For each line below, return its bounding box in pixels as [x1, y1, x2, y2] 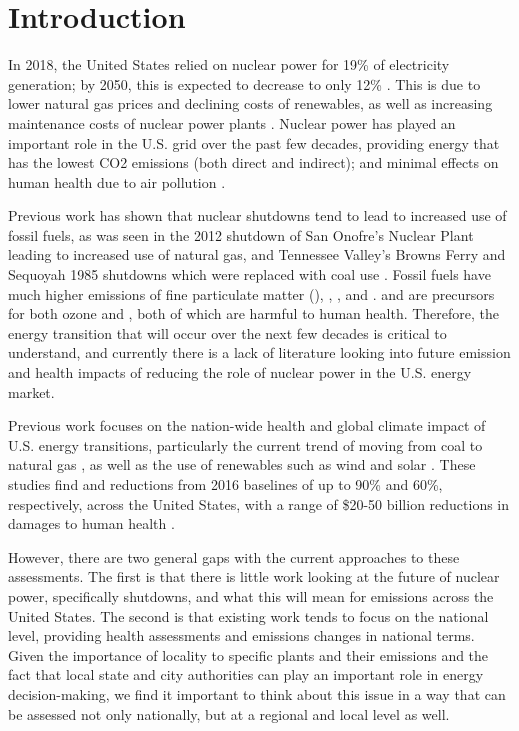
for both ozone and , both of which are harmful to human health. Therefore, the [8, 303, 500, 324]
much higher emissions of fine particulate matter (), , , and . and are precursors [8, 283, 495, 304]
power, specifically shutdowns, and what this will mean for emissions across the [8, 585, 494, 606]
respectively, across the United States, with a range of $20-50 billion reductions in [8, 493, 510, 514]
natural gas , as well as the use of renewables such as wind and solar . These [8, 454, 476, 475]
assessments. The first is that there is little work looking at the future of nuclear [8, 566, 500, 587]
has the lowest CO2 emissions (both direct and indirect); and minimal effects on [8, 152, 499, 173]
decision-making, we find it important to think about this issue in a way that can [8, 683, 506, 704]
